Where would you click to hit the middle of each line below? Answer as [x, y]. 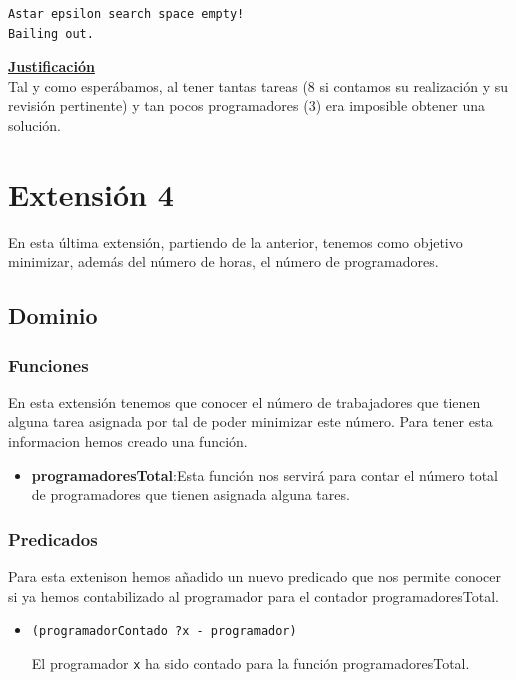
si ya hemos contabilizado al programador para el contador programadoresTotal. [253, 595]
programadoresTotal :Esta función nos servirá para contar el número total [264, 474]
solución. [34, 124]
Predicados [53, 538]
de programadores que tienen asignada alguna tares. [190, 494]
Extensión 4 [91, 193]
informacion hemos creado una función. [128, 441]
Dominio [53, 315]
